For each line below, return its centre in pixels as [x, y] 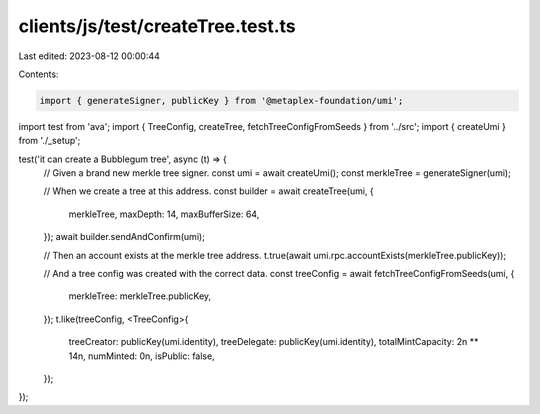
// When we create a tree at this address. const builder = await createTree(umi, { [208, 191]
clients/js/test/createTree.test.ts [157, 26]
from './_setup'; [49, 141]
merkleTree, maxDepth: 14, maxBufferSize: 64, [164, 214]
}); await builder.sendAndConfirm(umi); [124, 237]
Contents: [38, 74]
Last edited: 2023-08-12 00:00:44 [89, 56]
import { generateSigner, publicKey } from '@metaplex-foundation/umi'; [221, 100]
